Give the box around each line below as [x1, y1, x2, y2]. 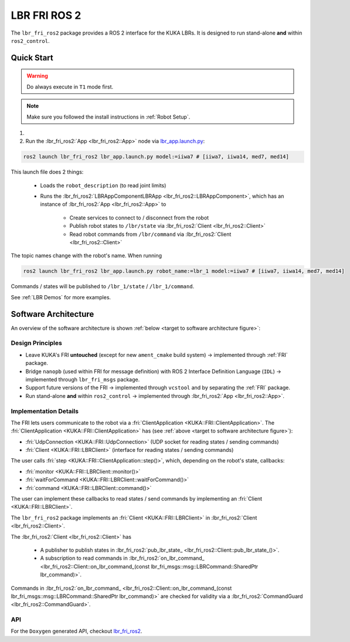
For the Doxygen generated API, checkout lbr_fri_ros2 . [11, 628, 142, 635]
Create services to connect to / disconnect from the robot [69, 214, 209, 221]
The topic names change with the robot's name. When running [11, 252, 162, 259]
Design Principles [11, 339, 63, 347]
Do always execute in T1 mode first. [26, 83, 114, 90]
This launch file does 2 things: [11, 168, 84, 175]
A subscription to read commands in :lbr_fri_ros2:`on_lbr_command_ [40, 555, 205, 562]
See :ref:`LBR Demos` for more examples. [11, 293, 111, 300]
